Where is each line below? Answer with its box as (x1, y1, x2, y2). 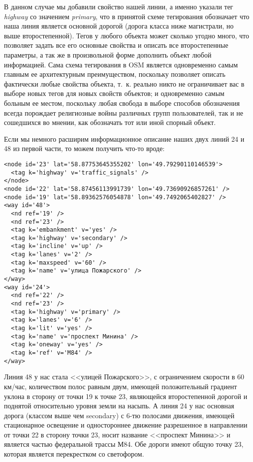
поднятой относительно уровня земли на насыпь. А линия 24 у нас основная (4, 400, 234, 411)
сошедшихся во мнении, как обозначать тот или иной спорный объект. (4, 117, 216, 127)
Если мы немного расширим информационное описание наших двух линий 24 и (4, 133, 245, 144)
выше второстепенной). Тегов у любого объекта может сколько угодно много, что (4, 30, 249, 40)
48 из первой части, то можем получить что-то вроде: (4, 143, 165, 154)
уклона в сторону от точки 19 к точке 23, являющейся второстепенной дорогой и (4, 391, 248, 401)
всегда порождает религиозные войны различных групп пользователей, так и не (4, 107, 243, 118)
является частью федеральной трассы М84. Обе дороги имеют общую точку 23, (4, 439, 244, 449)
